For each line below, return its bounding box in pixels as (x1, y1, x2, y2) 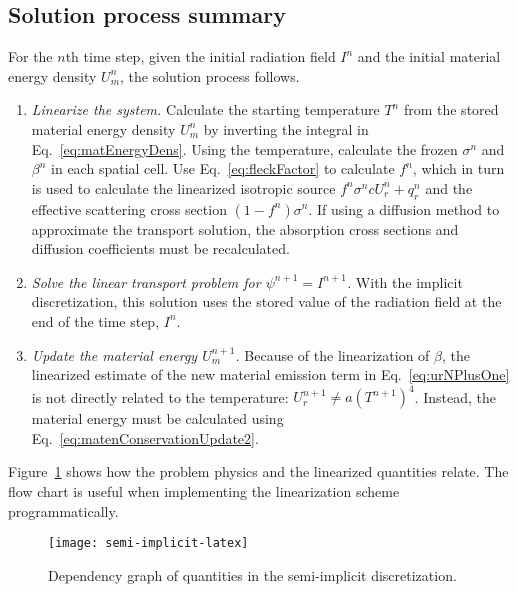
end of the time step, (31, 310, 160, 331)
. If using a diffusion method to (308, 198, 500, 219)
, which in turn (412, 158, 505, 179)
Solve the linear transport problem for (31, 271, 261, 292)
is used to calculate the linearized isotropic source (31, 177, 336, 198)
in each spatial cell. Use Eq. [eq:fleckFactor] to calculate (51, 158, 395, 179)
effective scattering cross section (31, 198, 227, 219)
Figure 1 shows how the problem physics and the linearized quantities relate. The (8, 461, 509, 482)
